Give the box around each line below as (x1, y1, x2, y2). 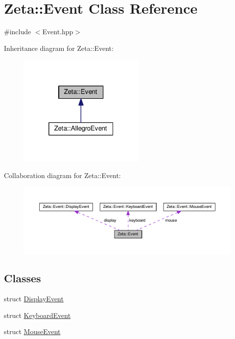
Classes (4, 271, 41, 286)
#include (4, 26, 31, 37)
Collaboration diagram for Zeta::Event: (4, 170, 121, 180)
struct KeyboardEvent (4, 310, 71, 320)
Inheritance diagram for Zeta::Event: (4, 43, 114, 53)
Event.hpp (42, 26, 73, 37)
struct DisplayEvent (4, 293, 64, 303)
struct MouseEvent (4, 326, 61, 337)
